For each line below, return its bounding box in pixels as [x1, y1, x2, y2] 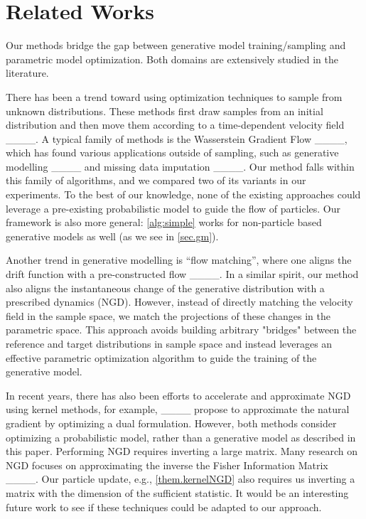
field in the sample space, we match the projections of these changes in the [6, 308, 330, 323]
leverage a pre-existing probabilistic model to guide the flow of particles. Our [6, 200, 340, 215]
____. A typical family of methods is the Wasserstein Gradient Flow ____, [6, 131, 348, 146]
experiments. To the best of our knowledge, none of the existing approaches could [6, 187, 361, 202]
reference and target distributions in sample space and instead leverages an [6, 336, 333, 351]
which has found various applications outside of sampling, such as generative [6, 145, 339, 160]
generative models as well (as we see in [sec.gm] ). [6, 228, 219, 243]
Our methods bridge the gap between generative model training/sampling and [6, 38, 346, 53]
